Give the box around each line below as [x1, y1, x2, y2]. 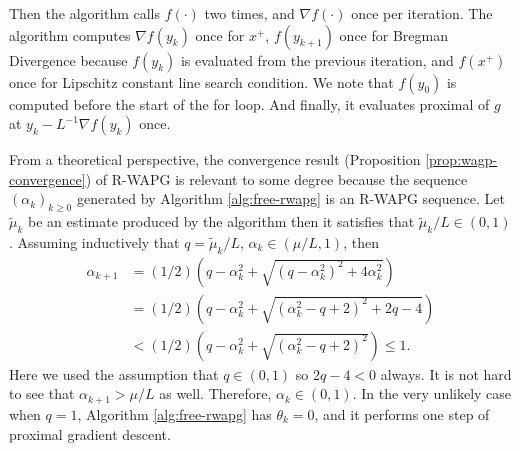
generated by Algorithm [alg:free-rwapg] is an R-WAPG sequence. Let [76, 188, 505, 209]
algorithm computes [9, 24, 131, 45]
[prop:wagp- [425, 149, 498, 170]
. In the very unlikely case [352, 383, 512, 404]
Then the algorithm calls [9, 3, 161, 23]
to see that [9, 383, 75, 404]
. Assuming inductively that [9, 231, 180, 252]
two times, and [204, 3, 295, 23]
